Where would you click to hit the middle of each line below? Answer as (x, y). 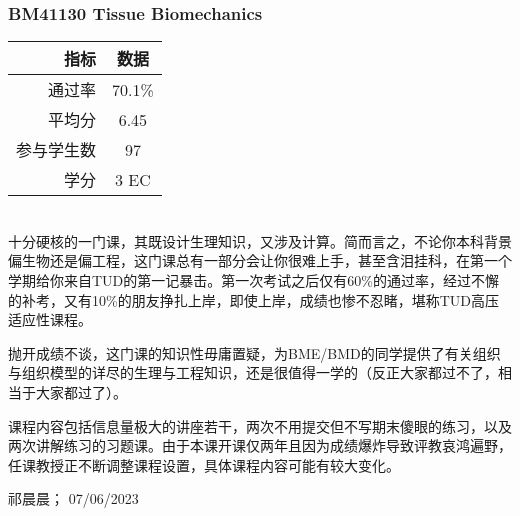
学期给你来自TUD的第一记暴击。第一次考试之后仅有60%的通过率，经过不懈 (253, 280)
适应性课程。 (50, 319)
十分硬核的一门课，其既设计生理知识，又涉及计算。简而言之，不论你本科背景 (260, 240)
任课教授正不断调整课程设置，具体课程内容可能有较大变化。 (204, 464)
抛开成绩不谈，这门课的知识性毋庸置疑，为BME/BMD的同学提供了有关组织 (254, 352)
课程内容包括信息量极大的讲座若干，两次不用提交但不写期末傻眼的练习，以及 (260, 425)
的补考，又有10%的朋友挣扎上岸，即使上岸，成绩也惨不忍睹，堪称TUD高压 (253, 299)
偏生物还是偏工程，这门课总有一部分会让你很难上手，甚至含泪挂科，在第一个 (260, 260)
